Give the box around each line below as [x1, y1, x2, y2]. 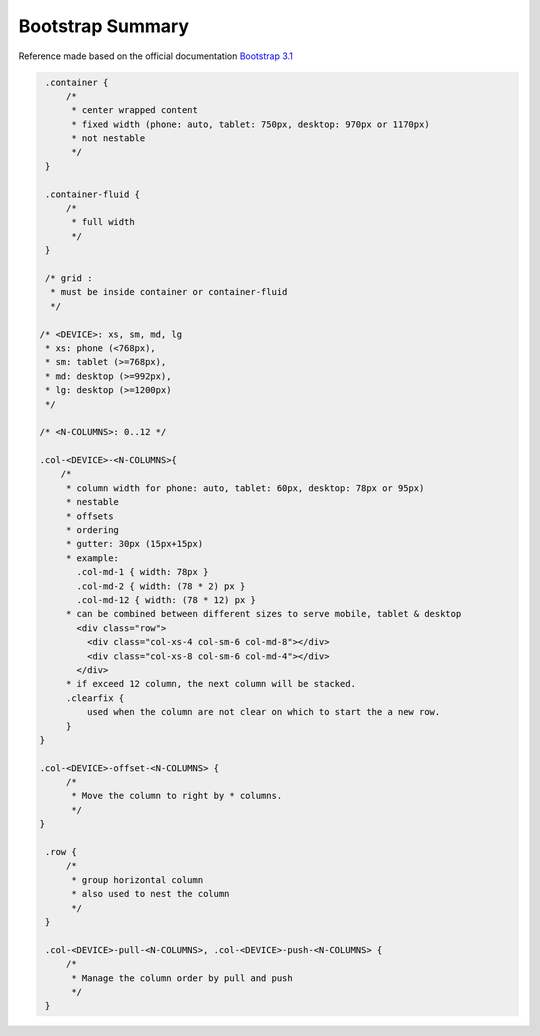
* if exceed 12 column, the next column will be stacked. [65, 678, 357, 690]
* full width [71, 216, 135, 228]
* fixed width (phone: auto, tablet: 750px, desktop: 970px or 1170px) [71, 118, 430, 130]
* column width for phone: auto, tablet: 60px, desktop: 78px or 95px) [65, 482, 425, 494]
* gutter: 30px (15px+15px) [65, 538, 204, 550]
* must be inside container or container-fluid [50, 286, 288, 298]
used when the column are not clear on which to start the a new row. [86, 706, 441, 718]
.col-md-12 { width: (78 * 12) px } [76, 594, 257, 605]
